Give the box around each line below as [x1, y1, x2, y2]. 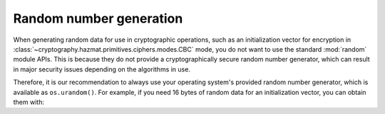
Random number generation [13, 11, 183, 26]
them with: [13, 98, 44, 106]
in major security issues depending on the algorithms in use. [13, 64, 190, 74]
